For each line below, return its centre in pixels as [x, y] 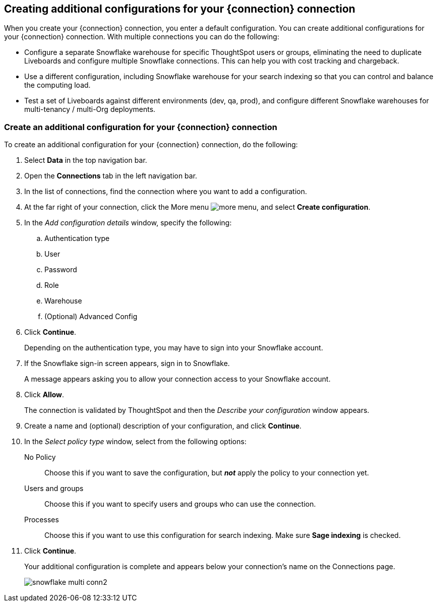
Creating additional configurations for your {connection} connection [180, 9]
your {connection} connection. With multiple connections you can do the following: [142, 37]
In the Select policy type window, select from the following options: [135, 442]
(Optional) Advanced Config [91, 317]
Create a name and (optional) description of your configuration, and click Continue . [163, 426]
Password [61, 270]
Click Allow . [44, 395]
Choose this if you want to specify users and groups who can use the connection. [180, 504]
